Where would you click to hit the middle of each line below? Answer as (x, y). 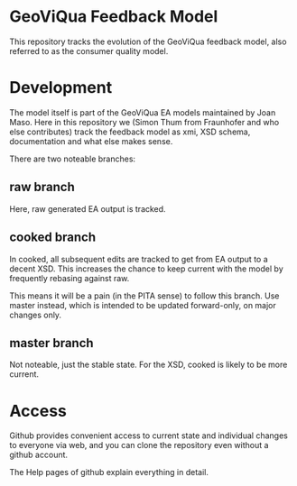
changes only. (35, 315)
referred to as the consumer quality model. (89, 50)
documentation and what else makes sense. (91, 141)
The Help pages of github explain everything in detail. (109, 472)
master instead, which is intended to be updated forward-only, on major (143, 305)
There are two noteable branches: (73, 159)
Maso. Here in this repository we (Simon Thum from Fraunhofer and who (144, 122)
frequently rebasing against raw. (70, 278)
